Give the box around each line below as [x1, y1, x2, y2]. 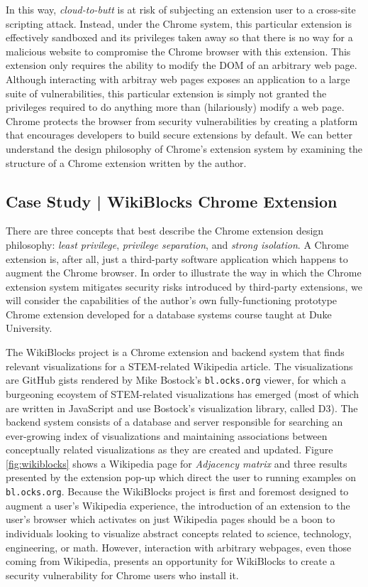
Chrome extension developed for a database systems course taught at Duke [6, 306, 332, 321]
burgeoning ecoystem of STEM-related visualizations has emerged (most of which [6, 386, 359, 401]
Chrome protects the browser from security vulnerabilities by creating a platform [6, 113, 358, 128]
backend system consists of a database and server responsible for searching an [6, 414, 343, 429]
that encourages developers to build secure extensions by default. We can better [6, 127, 352, 142]
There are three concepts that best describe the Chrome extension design [6, 223, 324, 238]
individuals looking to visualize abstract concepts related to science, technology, [6, 525, 352, 540]
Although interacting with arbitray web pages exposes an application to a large [6, 71, 350, 86]
